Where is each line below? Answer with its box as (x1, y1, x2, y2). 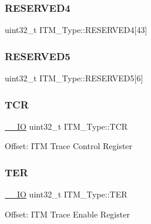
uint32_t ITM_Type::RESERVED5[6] (5, 72, 143, 84)
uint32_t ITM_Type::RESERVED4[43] (5, 24, 147, 36)
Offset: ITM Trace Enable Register (5, 207, 130, 220)
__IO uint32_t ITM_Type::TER (5, 188, 127, 200)
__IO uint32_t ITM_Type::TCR (5, 120, 128, 132)
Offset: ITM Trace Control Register (5, 140, 133, 152)
